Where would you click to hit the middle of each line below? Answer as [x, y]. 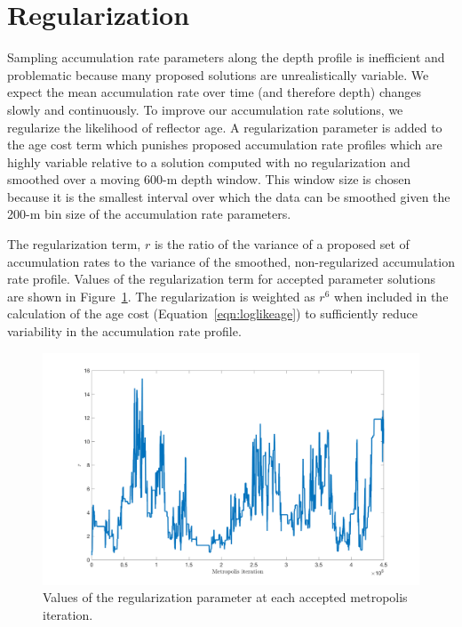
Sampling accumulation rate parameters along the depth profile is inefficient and [226, 57]
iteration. [68, 615]
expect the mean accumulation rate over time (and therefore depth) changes [215, 92]
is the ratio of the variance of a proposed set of [282, 244]
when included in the [391, 296]
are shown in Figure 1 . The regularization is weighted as [161, 296]
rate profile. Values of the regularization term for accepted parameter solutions [221, 279]
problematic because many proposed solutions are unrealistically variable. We [218, 74]
